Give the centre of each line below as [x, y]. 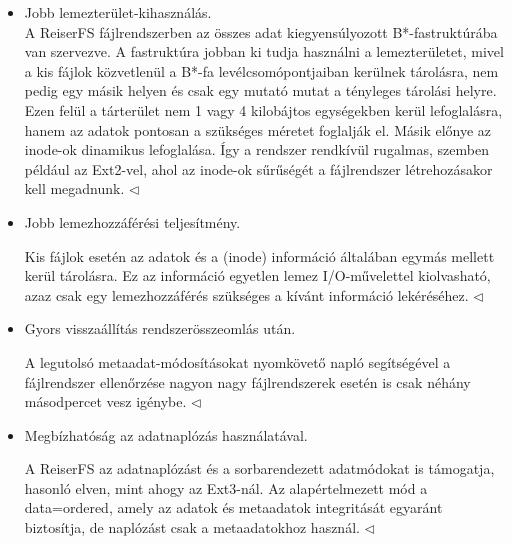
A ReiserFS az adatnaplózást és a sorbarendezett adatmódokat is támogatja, [259, 468]
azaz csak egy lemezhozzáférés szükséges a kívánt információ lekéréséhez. [246, 294]
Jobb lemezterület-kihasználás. [118, 12]
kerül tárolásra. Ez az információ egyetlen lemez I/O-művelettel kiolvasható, [257, 275]
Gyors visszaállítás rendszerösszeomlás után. [160, 328]
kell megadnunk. [74, 188]
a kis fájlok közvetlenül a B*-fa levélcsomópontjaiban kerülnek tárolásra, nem [261, 70]
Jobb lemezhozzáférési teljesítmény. [132, 221]
